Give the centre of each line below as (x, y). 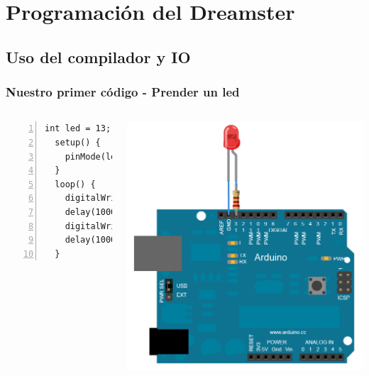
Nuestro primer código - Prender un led (123, 92)
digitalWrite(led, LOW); (123, 226)
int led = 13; (78, 129)
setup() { (78, 142)
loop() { (75, 184)
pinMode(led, (95, 156)
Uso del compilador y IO (98, 56)
